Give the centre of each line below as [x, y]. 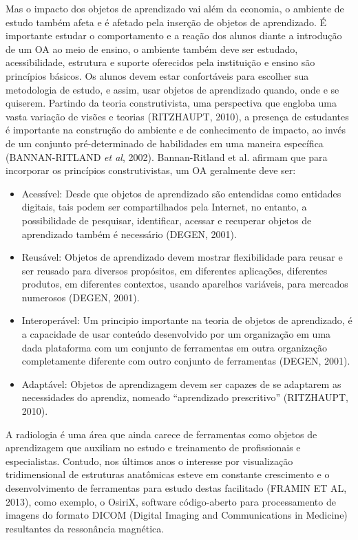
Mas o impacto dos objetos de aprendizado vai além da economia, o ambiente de [175, 8]
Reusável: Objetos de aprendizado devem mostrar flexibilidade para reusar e [182, 257]
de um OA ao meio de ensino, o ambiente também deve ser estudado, [152, 48]
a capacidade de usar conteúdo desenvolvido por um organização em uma [176, 334]
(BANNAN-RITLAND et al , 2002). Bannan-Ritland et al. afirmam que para [167, 156]
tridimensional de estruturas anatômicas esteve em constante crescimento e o [168, 474]
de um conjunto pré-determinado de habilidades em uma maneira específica [165, 143]
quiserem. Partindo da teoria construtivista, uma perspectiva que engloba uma [171, 103]
